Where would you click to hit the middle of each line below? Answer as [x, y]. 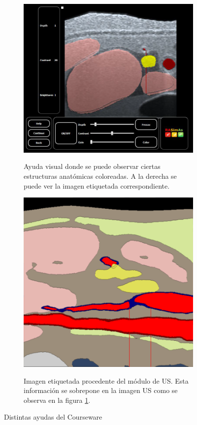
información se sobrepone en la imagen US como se [101, 390]
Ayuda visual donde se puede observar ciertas [92, 166]
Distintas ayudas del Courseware [53, 416]
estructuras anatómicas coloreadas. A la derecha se [100, 176]
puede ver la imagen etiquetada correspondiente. [97, 185]
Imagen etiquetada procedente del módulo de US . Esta [106, 380]
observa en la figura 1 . [57, 400]
